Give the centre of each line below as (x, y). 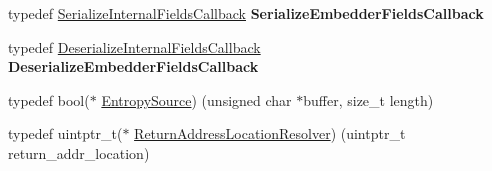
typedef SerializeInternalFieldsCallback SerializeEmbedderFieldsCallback (246, 13)
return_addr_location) (79, 152)
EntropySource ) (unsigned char (196, 99)
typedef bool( (49, 99)
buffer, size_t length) (368, 99)
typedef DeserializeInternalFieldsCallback (134, 46)
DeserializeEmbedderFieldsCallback (133, 66)
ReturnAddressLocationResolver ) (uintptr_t (270, 133)
